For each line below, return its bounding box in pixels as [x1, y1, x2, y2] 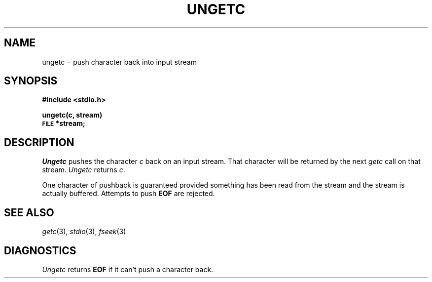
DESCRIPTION [4, 136, 74, 149]
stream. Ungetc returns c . [42, 165, 125, 174]
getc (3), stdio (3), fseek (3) [42, 227, 126, 236]
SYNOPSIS [4, 75, 58, 87]
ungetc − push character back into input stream [42, 57, 197, 66]
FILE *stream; [42, 119, 85, 128]
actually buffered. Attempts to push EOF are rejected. [42, 189, 215, 198]
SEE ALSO [4, 206, 54, 219]
